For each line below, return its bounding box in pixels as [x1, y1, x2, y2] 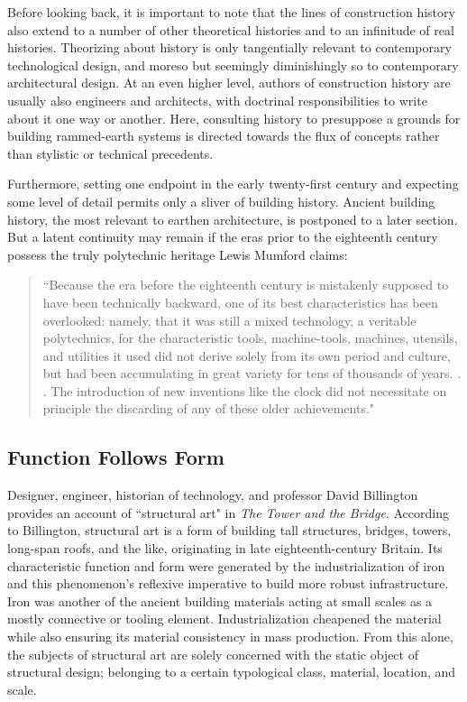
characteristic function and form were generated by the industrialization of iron [7, 556, 445, 575]
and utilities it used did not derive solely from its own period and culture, [42, 346, 451, 365]
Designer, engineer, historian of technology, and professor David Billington [7, 485, 418, 504]
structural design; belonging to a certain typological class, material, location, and [7, 662, 456, 681]
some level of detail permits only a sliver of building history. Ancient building [7, 191, 435, 210]
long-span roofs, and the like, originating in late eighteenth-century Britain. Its [7, 539, 443, 558]
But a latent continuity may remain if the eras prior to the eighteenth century [7, 227, 438, 246]
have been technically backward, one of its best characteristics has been [42, 292, 438, 311]
